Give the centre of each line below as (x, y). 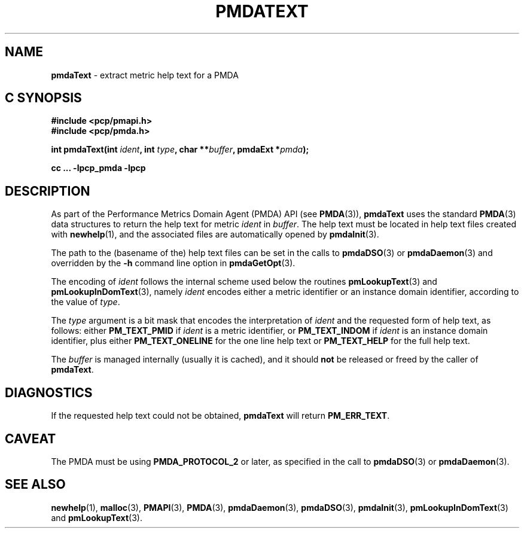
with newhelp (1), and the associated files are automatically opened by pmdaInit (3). (215, 234)
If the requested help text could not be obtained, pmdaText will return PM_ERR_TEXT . (220, 416)
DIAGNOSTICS (49, 392)
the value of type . (86, 302)
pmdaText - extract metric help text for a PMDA (145, 75)
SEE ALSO (35, 485)
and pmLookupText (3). (97, 517)
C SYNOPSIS (43, 98)
